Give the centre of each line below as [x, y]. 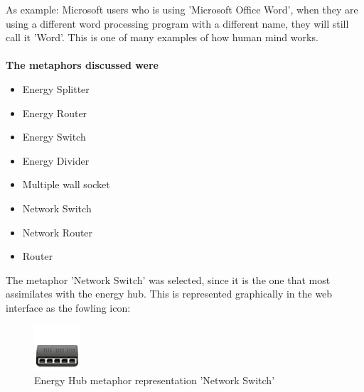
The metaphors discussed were [82, 65]
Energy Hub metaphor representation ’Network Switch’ [155, 380]
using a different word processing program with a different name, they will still [177, 23]
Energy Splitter [56, 88]
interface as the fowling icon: [68, 307]
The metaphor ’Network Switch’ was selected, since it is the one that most [168, 279]
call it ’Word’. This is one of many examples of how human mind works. [162, 37]
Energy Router [55, 113]
